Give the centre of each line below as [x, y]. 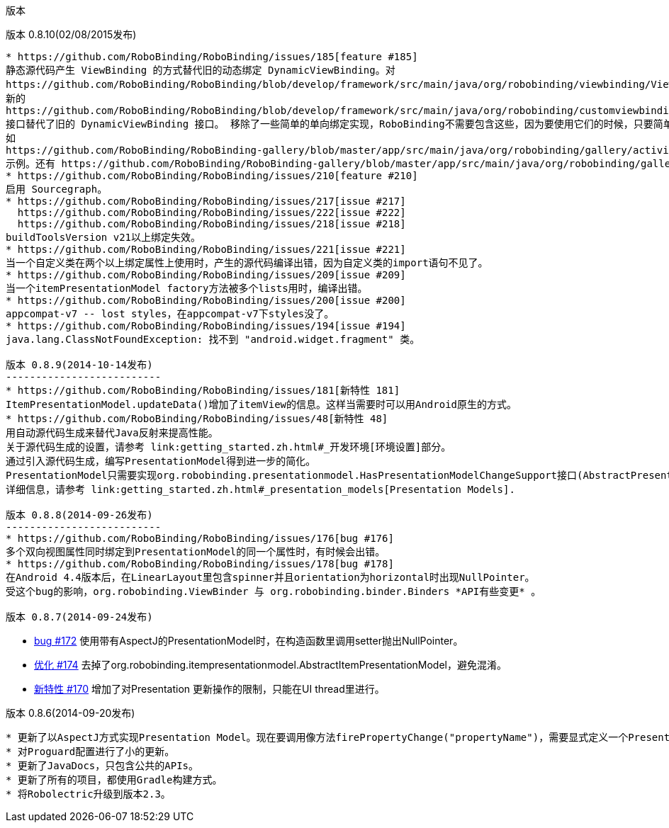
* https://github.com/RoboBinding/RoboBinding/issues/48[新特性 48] [197, 419]
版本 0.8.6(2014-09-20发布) [71, 713]
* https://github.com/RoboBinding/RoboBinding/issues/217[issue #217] [206, 201]
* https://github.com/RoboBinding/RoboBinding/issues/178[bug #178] [200, 564]
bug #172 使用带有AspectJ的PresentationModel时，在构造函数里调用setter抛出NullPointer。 [249, 641]
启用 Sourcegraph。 [57, 189]
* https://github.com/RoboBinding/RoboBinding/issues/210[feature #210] [212, 176]
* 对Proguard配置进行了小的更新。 [90, 752]
